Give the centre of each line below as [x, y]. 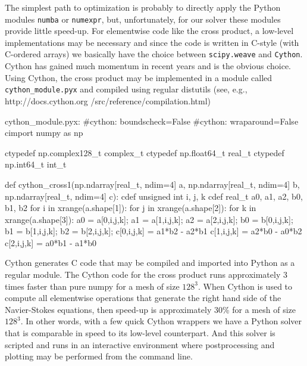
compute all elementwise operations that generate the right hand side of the [143, 298]
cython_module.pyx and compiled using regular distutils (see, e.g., [126, 89]
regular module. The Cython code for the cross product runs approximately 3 [146, 274]
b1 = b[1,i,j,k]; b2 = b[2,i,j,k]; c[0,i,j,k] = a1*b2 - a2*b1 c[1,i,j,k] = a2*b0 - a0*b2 [153, 231]
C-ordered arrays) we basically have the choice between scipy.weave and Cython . [154, 54]
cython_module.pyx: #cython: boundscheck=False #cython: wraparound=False [152, 121]
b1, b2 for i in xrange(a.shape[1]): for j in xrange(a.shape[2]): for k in [131, 208]
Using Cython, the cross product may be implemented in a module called [139, 77]
